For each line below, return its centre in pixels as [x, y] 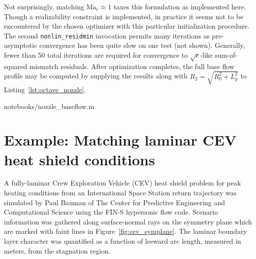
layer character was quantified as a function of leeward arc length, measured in [123, 241]
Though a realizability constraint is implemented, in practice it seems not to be [124, 16]
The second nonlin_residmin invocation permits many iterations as [107, 35]
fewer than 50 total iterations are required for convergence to [96, 55]
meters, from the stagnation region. [57, 250]
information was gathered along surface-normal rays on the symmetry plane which [128, 221]
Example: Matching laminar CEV [120, 140]
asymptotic [21, 45]
